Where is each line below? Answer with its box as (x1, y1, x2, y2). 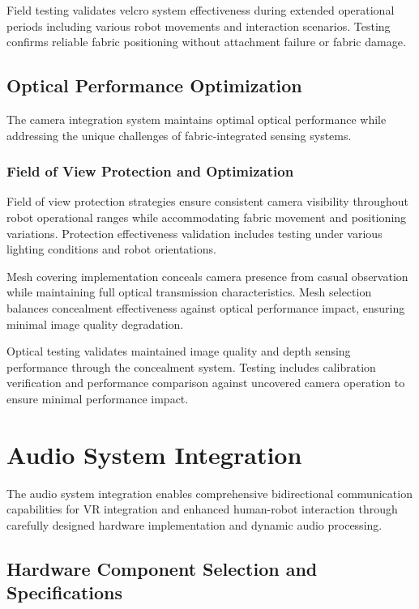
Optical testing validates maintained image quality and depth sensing (6, 343, 351, 360)
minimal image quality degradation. (6, 315, 184, 332)
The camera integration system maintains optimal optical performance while (6, 110, 387, 127)
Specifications (6, 580, 123, 605)
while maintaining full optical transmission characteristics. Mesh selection (6, 283, 372, 300)
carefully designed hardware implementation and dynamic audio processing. (6, 516, 383, 533)
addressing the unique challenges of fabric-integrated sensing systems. (6, 126, 352, 143)
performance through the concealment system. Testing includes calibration (6, 358, 376, 375)
